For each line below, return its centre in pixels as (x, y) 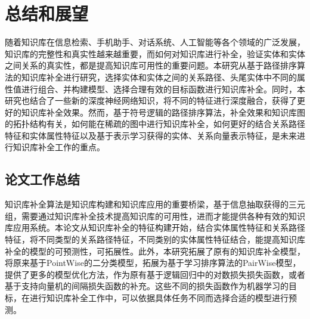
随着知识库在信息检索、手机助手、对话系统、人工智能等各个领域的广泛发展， (155, 42)
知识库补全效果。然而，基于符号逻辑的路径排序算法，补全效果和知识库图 (163, 112)
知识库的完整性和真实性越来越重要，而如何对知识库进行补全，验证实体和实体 (155, 53)
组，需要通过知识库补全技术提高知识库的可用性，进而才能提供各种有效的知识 (155, 216)
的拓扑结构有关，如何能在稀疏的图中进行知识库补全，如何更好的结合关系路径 (155, 124)
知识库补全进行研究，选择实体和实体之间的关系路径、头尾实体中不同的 (159, 77)
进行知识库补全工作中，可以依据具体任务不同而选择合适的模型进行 (159, 298)
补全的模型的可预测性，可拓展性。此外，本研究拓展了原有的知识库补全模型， (155, 251)
